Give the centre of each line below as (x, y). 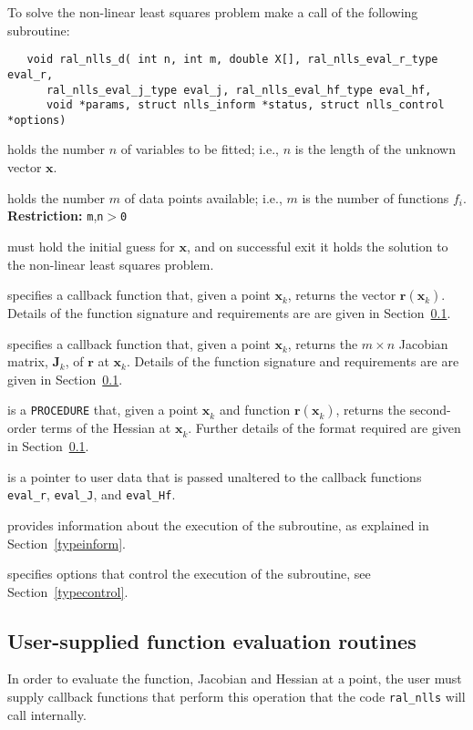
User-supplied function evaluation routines (212, 640)
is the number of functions (375, 197)
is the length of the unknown (375, 149)
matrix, (28, 361)
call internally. (47, 714)
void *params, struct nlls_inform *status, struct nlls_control (245, 105)
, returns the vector (342, 295)
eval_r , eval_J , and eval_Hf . (92, 494)
